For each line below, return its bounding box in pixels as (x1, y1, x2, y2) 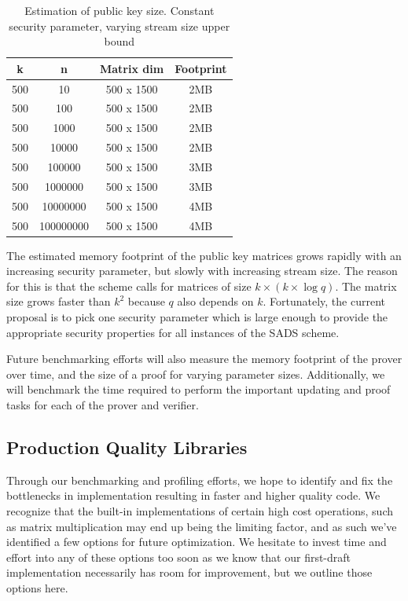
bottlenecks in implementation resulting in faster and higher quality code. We (6, 487, 380, 504)
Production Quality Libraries (6, 434, 248, 459)
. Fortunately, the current (263, 293, 385, 310)
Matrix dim (100, 60, 164, 76)
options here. (6, 579, 68, 596)
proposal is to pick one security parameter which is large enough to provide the (6, 309, 388, 324)
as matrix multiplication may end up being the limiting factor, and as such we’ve (6, 518, 397, 534)
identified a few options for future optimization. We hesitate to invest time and (6, 533, 387, 550)
